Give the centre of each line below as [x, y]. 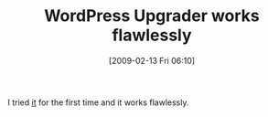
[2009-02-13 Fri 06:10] [152, 60]
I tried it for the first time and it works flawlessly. [98, 102]
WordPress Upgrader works [152, 16]
